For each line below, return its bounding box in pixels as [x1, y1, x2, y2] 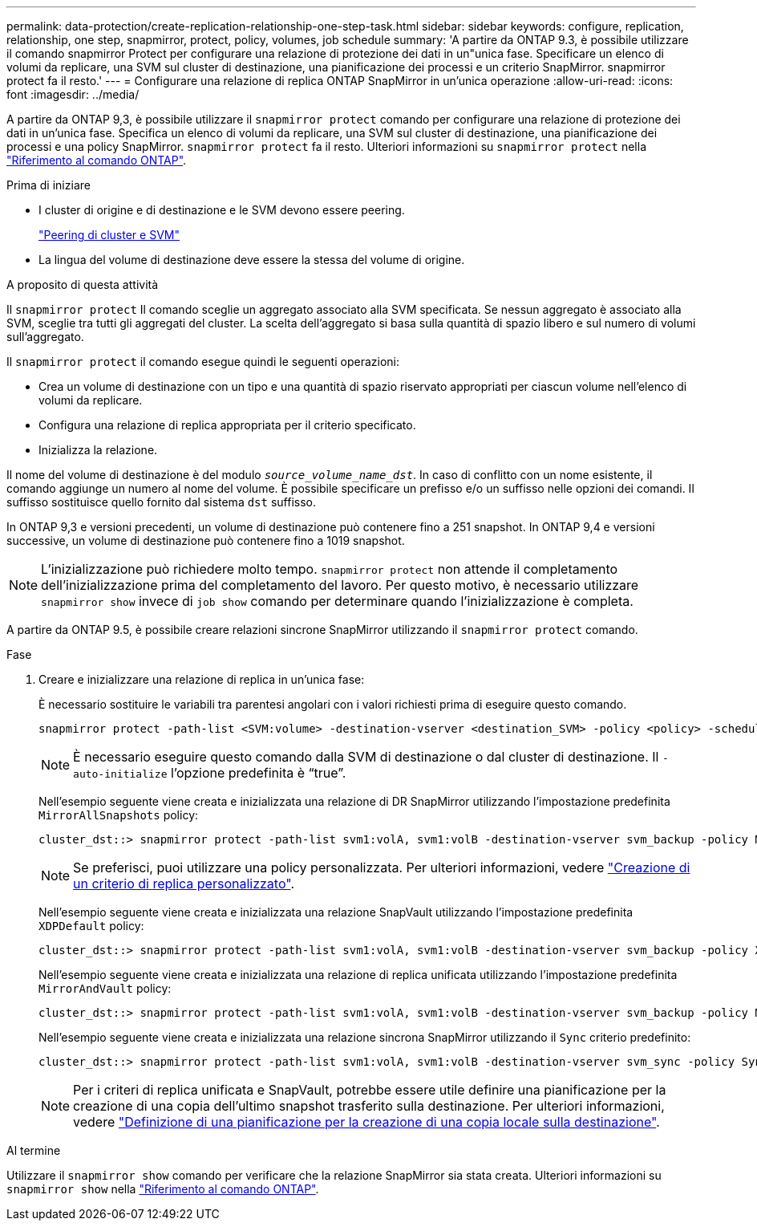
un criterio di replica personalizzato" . [73, 876, 295, 892]
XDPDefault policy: [38, 919, 144, 932]
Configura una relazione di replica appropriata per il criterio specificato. [38, 418, 416, 432]
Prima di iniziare [6, 178, 91, 192]
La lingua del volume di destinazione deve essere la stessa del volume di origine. [38, 253, 465, 266]
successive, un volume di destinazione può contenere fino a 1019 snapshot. [6, 534, 405, 547]
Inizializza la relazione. [38, 443, 158, 457]
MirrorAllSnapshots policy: [38, 808, 199, 822]
